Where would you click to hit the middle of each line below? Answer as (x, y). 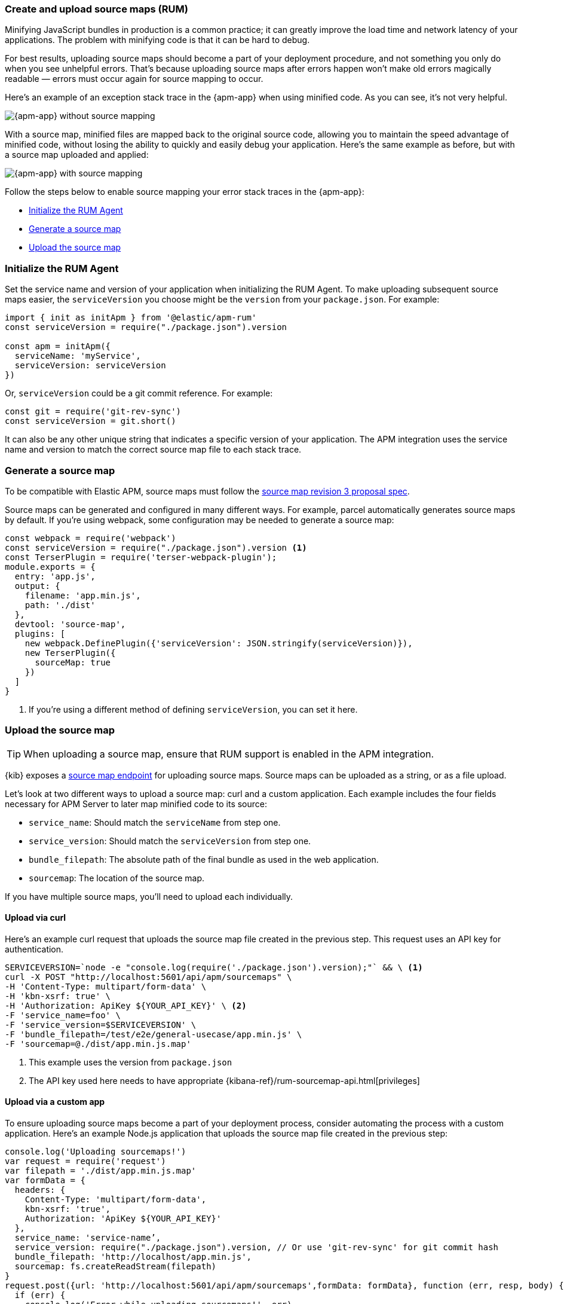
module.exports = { (50, 567)
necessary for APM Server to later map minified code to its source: (136, 804)
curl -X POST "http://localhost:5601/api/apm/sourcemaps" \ (148, 977)
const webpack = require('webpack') (91, 538)
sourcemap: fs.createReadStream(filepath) (116, 1267)
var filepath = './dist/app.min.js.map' (101, 1171)
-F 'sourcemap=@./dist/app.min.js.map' (98, 1044)
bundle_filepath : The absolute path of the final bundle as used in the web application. (204, 859)
